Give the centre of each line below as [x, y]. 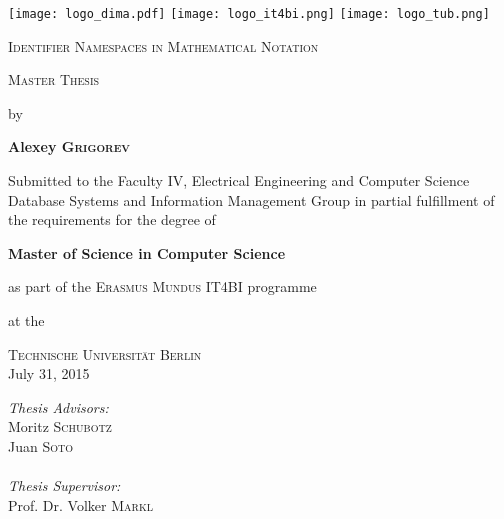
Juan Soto [41, 445]
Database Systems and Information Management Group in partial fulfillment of [251, 199]
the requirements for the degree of [112, 219]
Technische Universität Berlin [105, 353]
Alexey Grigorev [69, 146]
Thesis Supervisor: [64, 485]
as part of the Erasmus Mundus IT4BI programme [162, 286]
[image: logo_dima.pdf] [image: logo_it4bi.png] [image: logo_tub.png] [249, 14]
